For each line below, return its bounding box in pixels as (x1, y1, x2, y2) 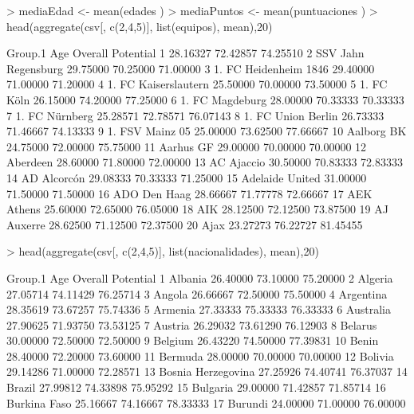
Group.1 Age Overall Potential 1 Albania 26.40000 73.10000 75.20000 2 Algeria (6, 269, 393, 286)
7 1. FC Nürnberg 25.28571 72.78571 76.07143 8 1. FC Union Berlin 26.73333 (6, 107, 384, 123)
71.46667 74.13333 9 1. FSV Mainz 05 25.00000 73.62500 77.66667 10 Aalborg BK (6, 123, 407, 139)
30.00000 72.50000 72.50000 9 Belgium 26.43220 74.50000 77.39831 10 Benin (6, 332, 379, 349)
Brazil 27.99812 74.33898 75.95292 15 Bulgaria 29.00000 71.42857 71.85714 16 (6, 379, 386, 396)
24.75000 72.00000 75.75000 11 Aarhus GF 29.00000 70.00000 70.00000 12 (6, 138, 367, 154)
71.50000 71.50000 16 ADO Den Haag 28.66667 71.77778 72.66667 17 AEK (6, 185, 373, 201)
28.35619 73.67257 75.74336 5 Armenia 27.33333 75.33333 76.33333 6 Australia (6, 301, 391, 318)
